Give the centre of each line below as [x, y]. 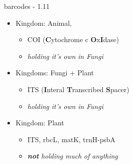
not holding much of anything [73, 156]
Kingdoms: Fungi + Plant [55, 73]
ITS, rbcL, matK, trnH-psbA [71, 139]
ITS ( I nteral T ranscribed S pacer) [78, 89]
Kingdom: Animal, [44, 23]
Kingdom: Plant [40, 123]
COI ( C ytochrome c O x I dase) [73, 39]
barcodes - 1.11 [27, 6]
